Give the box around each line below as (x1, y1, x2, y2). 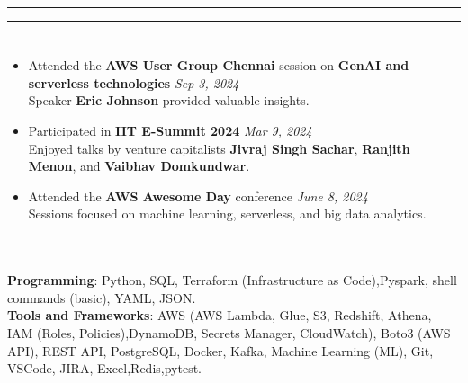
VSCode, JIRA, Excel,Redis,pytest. (7, 359, 202, 378)
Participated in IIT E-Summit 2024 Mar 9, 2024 (28, 120, 312, 139)
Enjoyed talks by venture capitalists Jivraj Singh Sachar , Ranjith (28, 138, 410, 157)
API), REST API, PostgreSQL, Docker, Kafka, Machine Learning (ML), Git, (7, 341, 434, 360)
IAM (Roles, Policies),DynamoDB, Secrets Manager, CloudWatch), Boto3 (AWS (7, 323, 451, 342)
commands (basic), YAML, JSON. (7, 288, 196, 307)
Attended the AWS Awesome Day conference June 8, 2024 (28, 186, 368, 205)
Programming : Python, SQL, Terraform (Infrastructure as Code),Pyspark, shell (7, 271, 457, 289)
